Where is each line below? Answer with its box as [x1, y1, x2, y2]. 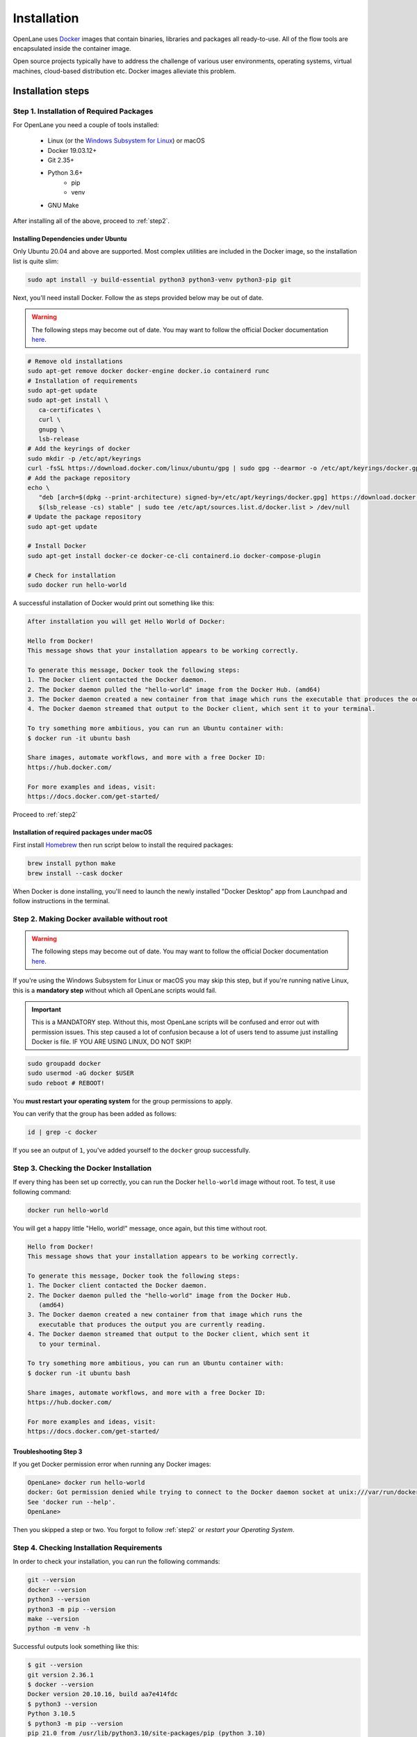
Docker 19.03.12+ [47, 146, 97, 154]
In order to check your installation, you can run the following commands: [13, 1557, 220, 1566]
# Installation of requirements [27, 377, 138, 385]
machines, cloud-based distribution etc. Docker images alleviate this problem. [13, 67, 236, 75]
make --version [27, 1615, 79, 1622]
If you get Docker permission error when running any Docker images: [13, 1460, 211, 1469]
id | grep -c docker [27, 1128, 97, 1136]
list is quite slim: [13, 257, 59, 265]
